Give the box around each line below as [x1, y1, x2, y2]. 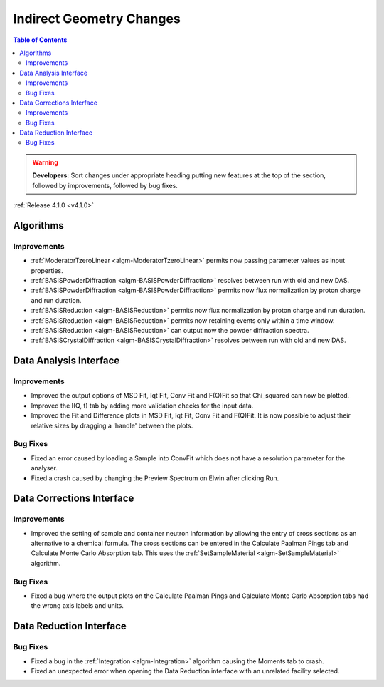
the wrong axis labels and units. [31, 601, 124, 610]
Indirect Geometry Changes [13, 11, 181, 26]
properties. [31, 266, 63, 274]
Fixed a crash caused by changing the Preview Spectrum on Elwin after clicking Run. [31, 474, 279, 482]
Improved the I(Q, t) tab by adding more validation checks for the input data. [31, 401, 254, 410]
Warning [32, 157, 58, 167]
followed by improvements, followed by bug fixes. [32, 181, 178, 190]
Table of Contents [13, 36, 68, 44]
